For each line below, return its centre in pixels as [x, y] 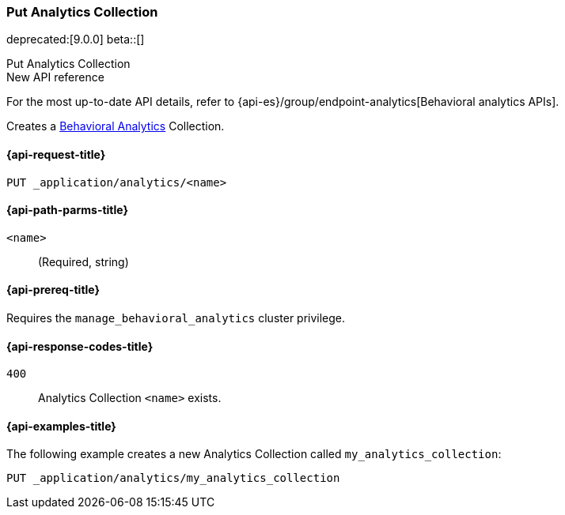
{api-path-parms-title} [68, 210]
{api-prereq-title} [53, 290]
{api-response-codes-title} [80, 346]
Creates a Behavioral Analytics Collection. [116, 126]
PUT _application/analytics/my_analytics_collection [173, 478]
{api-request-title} [56, 154]
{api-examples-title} [61, 426]
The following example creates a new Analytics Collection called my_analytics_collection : [254, 454]
